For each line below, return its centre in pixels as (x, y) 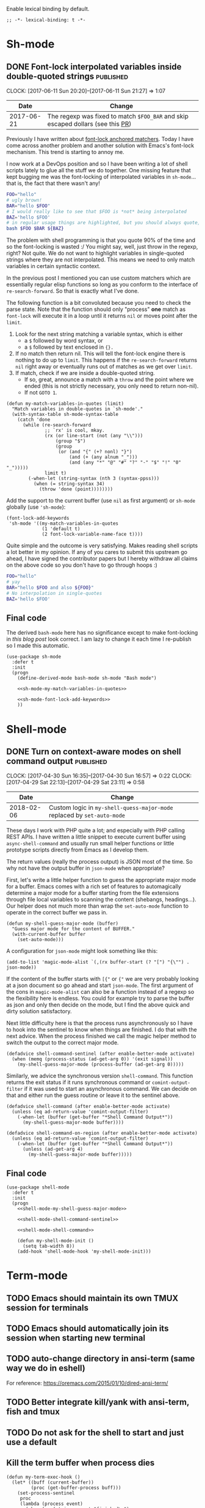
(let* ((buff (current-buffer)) (53, 1482)
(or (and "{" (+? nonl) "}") (95, 452)
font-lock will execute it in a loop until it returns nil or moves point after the (102, 316)
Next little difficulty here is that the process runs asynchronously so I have (100, 1023)
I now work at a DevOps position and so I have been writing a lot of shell (97, 164)
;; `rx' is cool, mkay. (75, 431)
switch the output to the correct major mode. (63, 1043)
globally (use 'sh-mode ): (36, 507)
